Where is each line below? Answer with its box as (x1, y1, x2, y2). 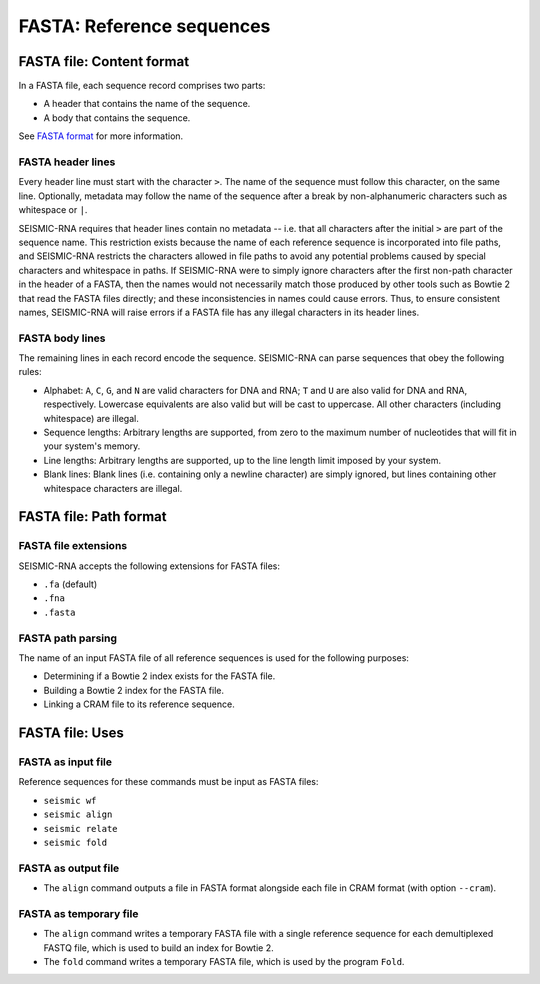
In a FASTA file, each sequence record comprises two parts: (18, 80, 266, 92)
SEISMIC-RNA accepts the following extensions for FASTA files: (18, 560, 280, 572)
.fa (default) (43, 578, 98, 590)
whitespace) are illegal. (43, 412, 139, 424)
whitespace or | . (18, 204, 88, 216)
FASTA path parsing (18, 631, 118, 645)
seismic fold (43, 836, 108, 848)
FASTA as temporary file (18, 906, 139, 920)
